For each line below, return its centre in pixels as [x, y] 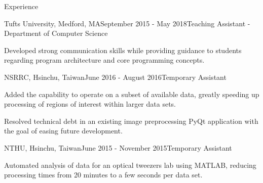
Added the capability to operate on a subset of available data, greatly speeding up [132, 94]
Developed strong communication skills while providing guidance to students [123, 50]
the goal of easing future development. [63, 131]
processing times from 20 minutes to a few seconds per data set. [103, 175]
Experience [21, 6]
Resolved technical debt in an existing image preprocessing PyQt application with [131, 121]
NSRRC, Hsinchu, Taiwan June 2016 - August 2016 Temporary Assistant [115, 77]
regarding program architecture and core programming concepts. [104, 60]
